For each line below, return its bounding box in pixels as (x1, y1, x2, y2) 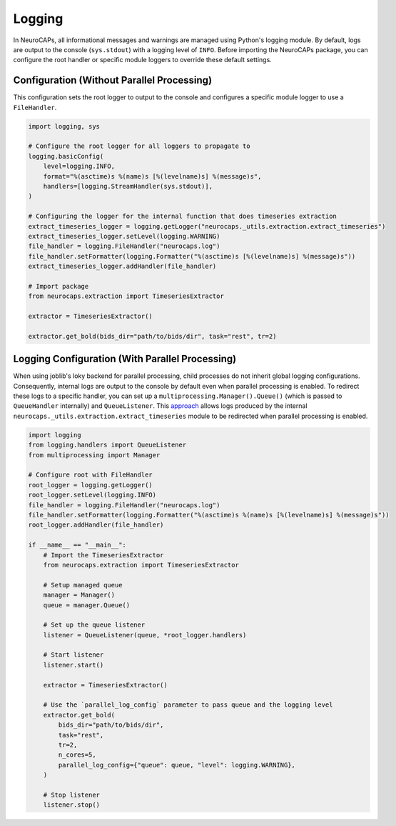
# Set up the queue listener (43, 621, 146, 629)
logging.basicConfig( (28, 152, 104, 160)
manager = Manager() (43, 591, 116, 599)
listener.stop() (43, 801, 100, 809)
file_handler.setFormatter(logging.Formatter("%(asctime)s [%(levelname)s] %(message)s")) (28, 252, 356, 260)
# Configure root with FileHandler (28, 471, 153, 479)
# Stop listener (43, 790, 100, 799)
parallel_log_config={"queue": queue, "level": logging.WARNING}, (58, 761, 296, 769)
